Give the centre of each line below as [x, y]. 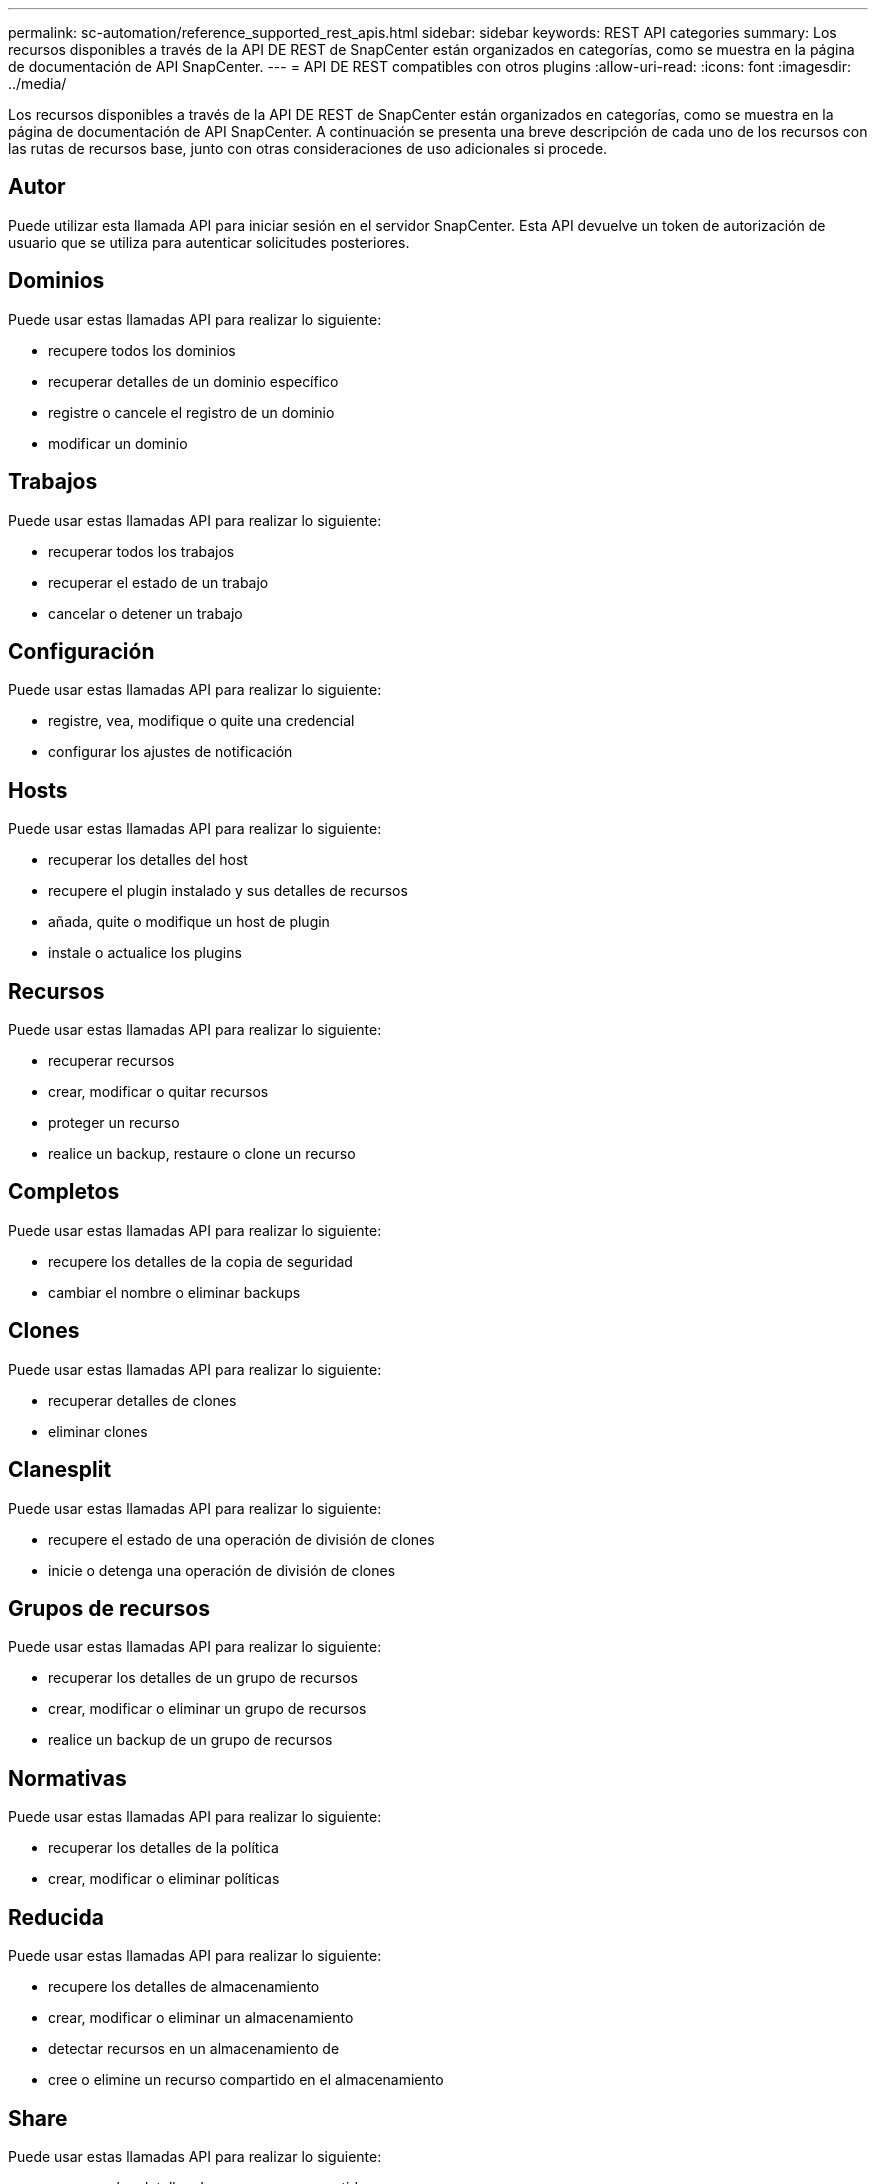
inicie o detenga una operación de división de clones [222, 1570]
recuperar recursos [111, 1061]
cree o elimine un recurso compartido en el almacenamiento [246, 2080]
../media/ [37, 83]
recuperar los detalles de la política [163, 1848]
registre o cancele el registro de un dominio [191, 412]
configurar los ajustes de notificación [170, 752]
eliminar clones [98, 1431]
